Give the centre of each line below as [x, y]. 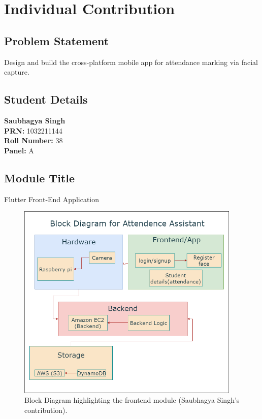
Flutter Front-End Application [52, 199]
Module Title [39, 178]
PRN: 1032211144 [33, 130]
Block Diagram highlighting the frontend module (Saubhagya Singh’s [132, 400]
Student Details [46, 99]
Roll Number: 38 [34, 140]
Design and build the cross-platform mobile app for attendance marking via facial [131, 62]
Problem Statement [57, 40]
